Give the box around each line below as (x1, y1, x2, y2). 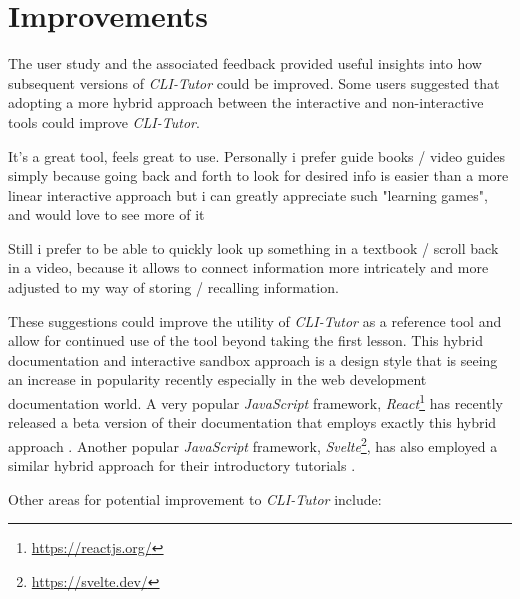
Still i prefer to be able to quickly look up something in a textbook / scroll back (8, 237, 499, 258)
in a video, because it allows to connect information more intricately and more (8, 257, 489, 278)
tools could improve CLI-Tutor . (8, 111, 200, 132)
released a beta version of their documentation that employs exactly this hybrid (8, 412, 497, 433)
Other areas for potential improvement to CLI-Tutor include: (8, 488, 382, 509)
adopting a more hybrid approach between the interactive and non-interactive (8, 92, 484, 113)
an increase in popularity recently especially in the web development (8, 369, 427, 390)
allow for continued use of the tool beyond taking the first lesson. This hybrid (8, 330, 483, 351)
